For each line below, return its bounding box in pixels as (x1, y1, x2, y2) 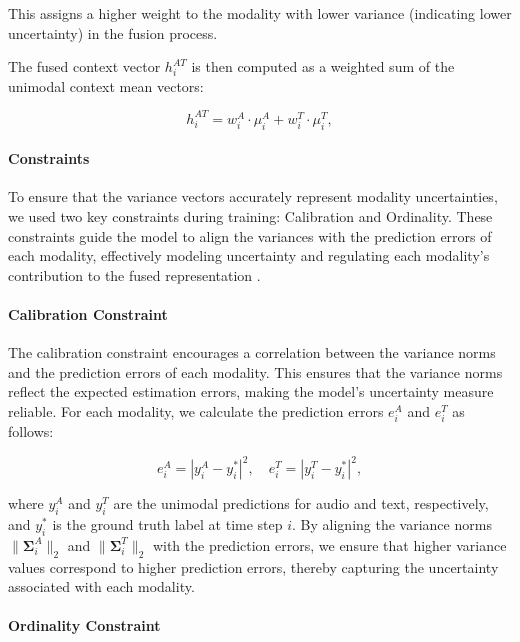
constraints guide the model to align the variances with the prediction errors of (8, 225, 492, 246)
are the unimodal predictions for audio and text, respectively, (113, 493, 489, 514)
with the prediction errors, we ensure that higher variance (152, 534, 507, 555)
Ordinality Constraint (8, 615, 161, 636)
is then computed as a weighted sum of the (191, 56, 455, 77)
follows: (8, 421, 54, 442)
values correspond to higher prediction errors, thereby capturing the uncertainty (8, 556, 499, 577)
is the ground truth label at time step (52, 514, 283, 535)
